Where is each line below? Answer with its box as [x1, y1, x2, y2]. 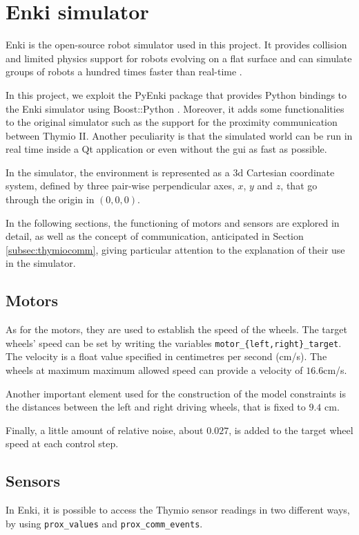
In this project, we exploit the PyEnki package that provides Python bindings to [6, 87, 347, 102]
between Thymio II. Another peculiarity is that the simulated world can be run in [6, 128, 353, 142]
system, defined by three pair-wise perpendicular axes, [6, 178, 235, 193]
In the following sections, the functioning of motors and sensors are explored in [6, 215, 340, 229]
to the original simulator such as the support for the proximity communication [6, 115, 338, 129]
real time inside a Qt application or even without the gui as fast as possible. [6, 142, 327, 156]
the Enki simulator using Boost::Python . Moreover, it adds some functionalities [6, 101, 345, 115]
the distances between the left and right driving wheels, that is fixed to [6, 400, 306, 414]
